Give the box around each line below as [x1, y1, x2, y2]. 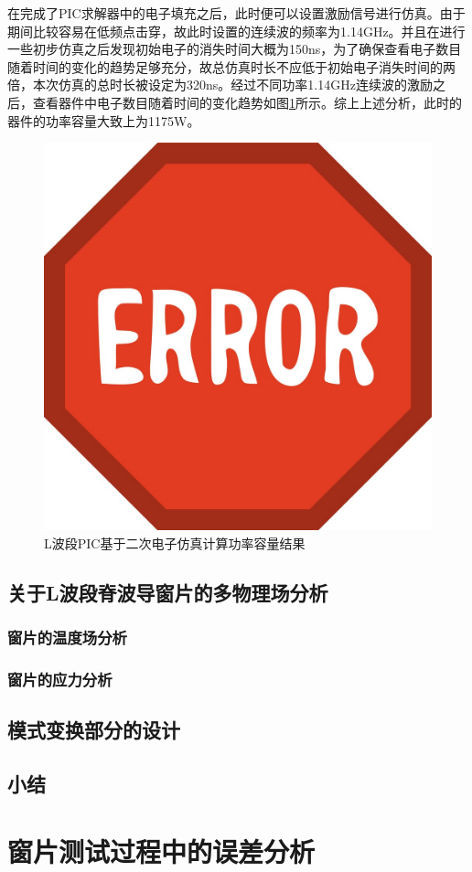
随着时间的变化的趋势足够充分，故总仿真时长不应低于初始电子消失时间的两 [7, 57, 456, 76]
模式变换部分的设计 [7, 716, 180, 744]
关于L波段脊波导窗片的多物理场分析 [7, 578, 328, 606]
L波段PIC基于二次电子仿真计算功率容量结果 [44, 533, 306, 552]
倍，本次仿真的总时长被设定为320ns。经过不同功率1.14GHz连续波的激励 [7, 75, 433, 94]
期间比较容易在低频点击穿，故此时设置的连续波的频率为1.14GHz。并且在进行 [7, 21, 466, 40]
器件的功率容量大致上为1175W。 [7, 111, 200, 130]
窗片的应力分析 [7, 667, 113, 690]
